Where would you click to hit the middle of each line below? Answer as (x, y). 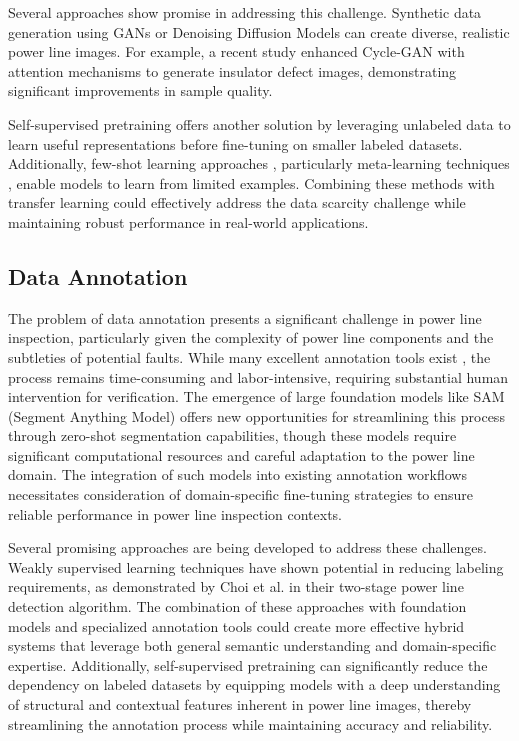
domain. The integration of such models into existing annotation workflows (237, 474)
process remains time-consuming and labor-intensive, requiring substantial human (258, 376)
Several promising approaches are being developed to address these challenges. (247, 547)
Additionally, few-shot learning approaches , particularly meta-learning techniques (259, 163)
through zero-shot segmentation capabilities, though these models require (232, 435)
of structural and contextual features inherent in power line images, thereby (240, 704)
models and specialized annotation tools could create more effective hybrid (236, 625)
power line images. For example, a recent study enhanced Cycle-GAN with (236, 51)
